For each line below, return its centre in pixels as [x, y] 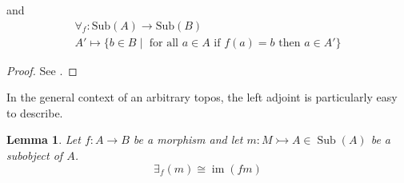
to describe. [35, 112]
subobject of [35, 155]
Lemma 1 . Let [44, 139]
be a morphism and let [188, 139]
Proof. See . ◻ [42, 70]
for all [164, 43]
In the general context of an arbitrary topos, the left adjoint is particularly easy [202, 97]
